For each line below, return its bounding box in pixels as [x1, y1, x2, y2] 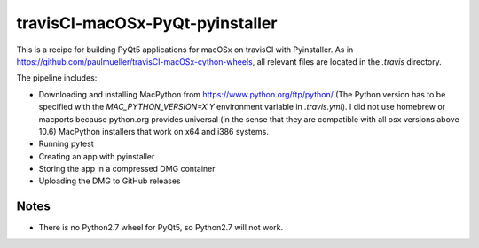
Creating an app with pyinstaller [38, 151, 155, 161]
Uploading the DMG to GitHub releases [38, 175, 181, 186]
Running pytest [38, 138, 94, 150]
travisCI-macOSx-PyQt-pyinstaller [16, 13, 278, 33]
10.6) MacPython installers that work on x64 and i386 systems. [38, 126, 270, 136]
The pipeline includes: [16, 73, 98, 83]
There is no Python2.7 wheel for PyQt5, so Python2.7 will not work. [38, 222, 284, 233]
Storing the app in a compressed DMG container [38, 164, 216, 174]
